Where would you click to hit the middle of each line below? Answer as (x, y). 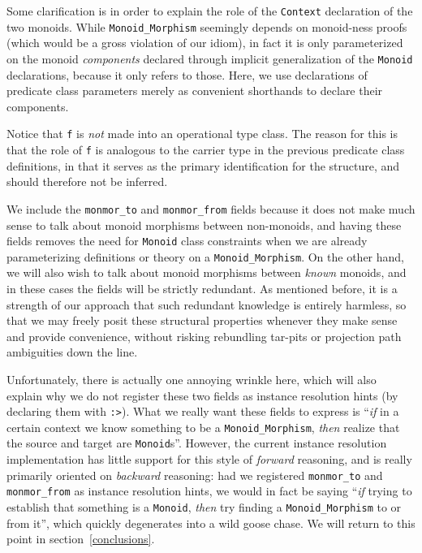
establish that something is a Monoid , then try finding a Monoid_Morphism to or (204, 507)
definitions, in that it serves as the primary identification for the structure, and (203, 165)
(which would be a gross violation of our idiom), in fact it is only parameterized (205, 43)
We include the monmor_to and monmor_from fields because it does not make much (211, 208)
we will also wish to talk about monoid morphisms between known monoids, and (207, 272)
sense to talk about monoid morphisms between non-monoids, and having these (204, 225)
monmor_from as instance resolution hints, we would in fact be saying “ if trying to (209, 491)
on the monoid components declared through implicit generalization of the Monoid (210, 58)
